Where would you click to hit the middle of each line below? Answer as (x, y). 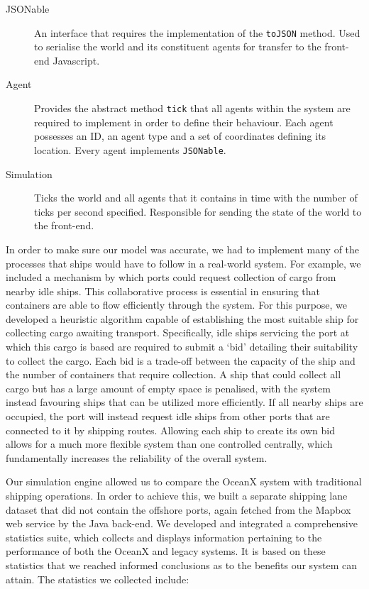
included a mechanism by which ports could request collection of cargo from (171, 277)
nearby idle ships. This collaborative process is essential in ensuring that (163, 291)
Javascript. (76, 60)
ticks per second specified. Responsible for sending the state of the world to (198, 211)
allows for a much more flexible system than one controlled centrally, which (169, 444)
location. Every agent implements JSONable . (130, 149)
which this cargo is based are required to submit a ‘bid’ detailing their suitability (182, 347)
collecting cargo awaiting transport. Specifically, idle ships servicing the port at (178, 332)
